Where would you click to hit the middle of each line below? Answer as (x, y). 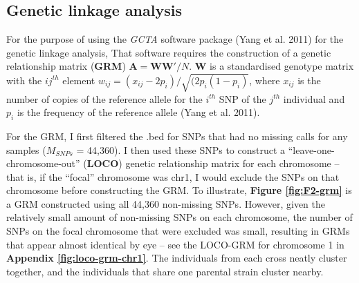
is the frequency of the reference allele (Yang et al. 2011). (138, 112)
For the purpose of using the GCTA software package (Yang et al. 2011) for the (175, 39)
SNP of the (242, 98)
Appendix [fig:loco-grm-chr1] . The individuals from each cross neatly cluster (177, 258)
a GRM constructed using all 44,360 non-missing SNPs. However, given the (166, 203)
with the (24, 80)
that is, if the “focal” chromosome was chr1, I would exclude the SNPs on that (173, 176)
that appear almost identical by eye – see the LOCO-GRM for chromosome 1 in (175, 244)
